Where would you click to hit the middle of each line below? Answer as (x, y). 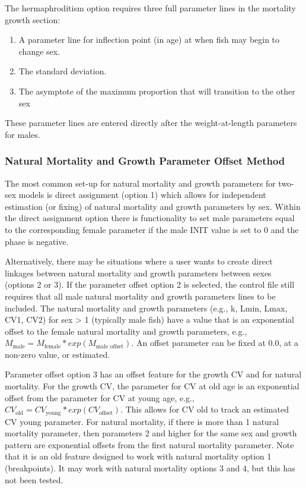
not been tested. (34, 479)
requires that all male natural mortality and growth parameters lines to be (140, 296)
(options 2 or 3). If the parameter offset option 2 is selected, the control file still (150, 284)
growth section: (33, 19)
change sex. (39, 51)
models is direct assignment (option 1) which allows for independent (142, 195)
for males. (23, 134)
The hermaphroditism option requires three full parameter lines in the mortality (150, 8)
